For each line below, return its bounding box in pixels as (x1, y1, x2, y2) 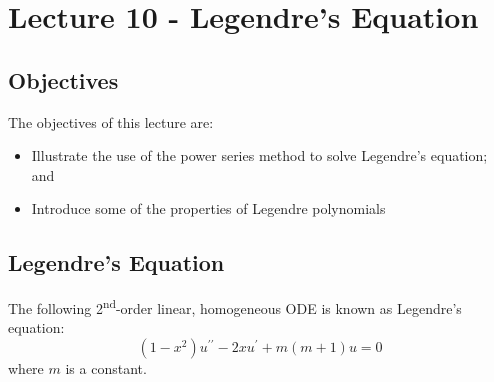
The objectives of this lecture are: (8, 111, 214, 132)
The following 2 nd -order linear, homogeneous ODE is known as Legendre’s (8, 295, 462, 318)
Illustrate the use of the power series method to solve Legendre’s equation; (31, 145, 488, 166)
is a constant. (65, 358, 147, 378)
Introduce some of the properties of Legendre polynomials (31, 198, 386, 219)
